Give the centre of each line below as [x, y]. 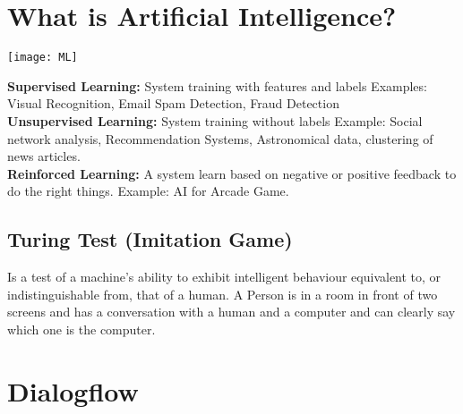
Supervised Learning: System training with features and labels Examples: [217, 85]
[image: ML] [43, 58]
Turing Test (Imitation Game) [150, 239]
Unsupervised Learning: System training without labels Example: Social [215, 120]
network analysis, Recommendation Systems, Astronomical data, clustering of [220, 138]
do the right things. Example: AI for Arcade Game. [148, 191]
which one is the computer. [81, 329]
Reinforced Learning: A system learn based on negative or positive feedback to [232, 173]
